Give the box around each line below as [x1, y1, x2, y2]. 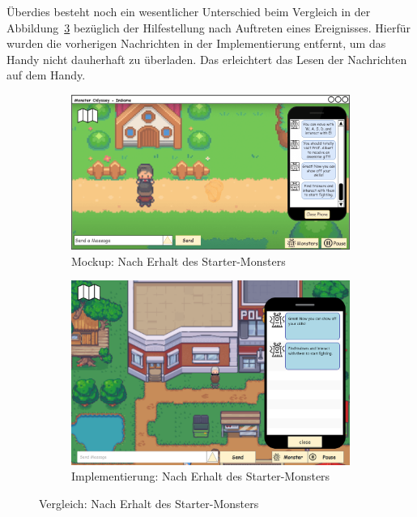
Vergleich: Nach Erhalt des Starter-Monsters [39, 494, 259, 511]
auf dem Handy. [6, 66, 86, 83]
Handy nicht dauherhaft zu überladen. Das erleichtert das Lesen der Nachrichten [6, 50, 407, 67]
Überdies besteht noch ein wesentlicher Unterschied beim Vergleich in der [6, 3, 371, 19]
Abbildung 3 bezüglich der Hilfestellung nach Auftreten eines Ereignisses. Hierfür [6, 19, 411, 36]
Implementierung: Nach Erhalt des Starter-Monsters [71, 468, 330, 485]
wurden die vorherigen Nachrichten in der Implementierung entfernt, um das [6, 35, 386, 52]
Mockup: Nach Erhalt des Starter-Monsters [71, 252, 286, 269]
